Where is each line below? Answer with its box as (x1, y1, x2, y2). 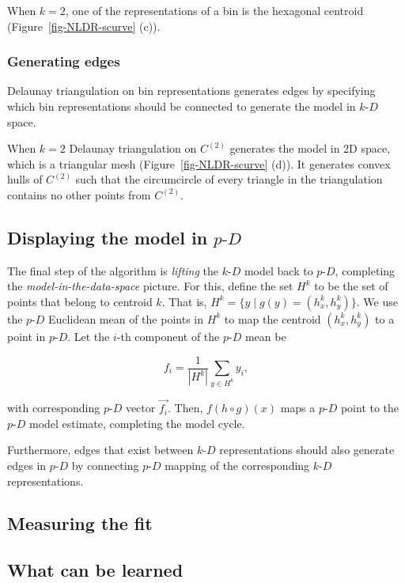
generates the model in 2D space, (229, 140, 391, 157)
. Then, (167, 399, 203, 416)
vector (125, 399, 156, 416)
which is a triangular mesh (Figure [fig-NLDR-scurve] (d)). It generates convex (7, 155, 391, 172)
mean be (244, 327, 286, 344)
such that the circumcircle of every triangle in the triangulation (75, 171, 383, 187)
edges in (7, 456, 47, 473)
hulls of (7, 171, 43, 187)
